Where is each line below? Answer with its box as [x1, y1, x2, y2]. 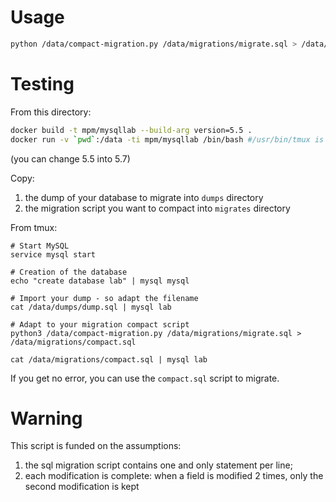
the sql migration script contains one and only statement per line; [24, 459, 293, 471]
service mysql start [10, 249, 97, 260]
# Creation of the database [10, 267, 128, 277]
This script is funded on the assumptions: [10, 440, 182, 452]
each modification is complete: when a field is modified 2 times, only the [24, 470, 324, 482]
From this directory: [10, 106, 92, 118]
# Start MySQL [10, 241, 70, 251]
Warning [10, 407, 83, 430]
